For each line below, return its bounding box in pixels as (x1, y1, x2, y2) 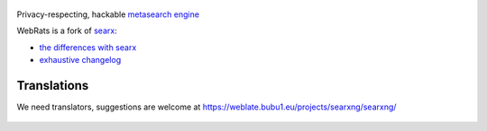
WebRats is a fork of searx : (16, 25, 117, 36)
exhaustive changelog (39, 55, 122, 65)
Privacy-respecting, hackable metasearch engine (16, 9, 200, 20)
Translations (16, 77, 89, 93)
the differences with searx (39, 41, 137, 53)
